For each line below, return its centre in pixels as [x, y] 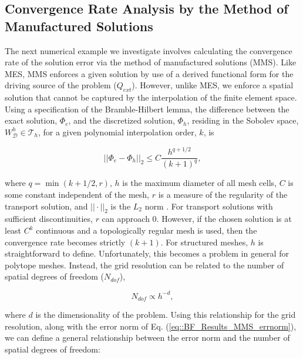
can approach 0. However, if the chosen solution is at [197, 219]
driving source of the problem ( [61, 85]
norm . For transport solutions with [209, 206]
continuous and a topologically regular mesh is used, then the [147, 230]
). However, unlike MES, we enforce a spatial [213, 85]
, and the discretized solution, [122, 120]
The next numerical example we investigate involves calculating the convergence [149, 50]
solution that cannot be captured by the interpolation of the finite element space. [151, 97]
